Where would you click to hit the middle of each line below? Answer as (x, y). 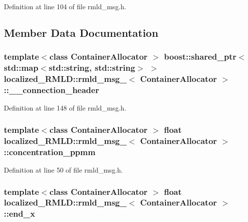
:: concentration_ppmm (50, 151)
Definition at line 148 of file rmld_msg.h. (65, 108)
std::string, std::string (92, 68)
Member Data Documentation (81, 32)
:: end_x (20, 214)
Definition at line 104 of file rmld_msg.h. (65, 6)
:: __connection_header (52, 90)
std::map (21, 68)
